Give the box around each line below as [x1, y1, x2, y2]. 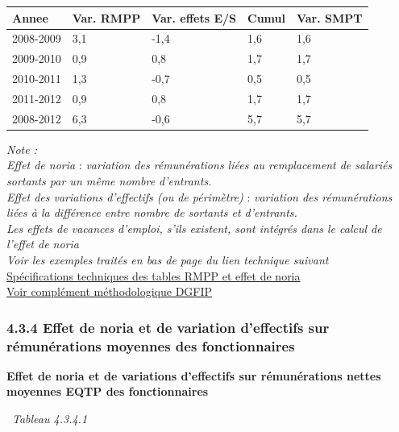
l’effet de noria [6, 235, 79, 252]
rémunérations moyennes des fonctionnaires [6, 335, 295, 355]
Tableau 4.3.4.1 [12, 410, 88, 427]
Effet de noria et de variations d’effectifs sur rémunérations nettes [6, 367, 381, 384]
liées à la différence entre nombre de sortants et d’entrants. [6, 204, 297, 221]
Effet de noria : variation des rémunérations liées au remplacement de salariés [6, 156, 393, 173]
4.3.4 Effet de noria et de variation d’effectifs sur [6, 317, 330, 337]
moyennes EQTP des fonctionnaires [6, 383, 209, 400]
